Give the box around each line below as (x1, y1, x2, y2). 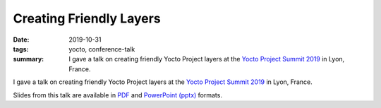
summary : (13, 55, 44, 64)
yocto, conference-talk (68, 44, 135, 53)
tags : (13, 44, 29, 53)
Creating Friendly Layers (13, 11, 162, 26)
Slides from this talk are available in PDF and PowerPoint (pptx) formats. (13, 90, 222, 99)
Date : (13, 35, 30, 44)
